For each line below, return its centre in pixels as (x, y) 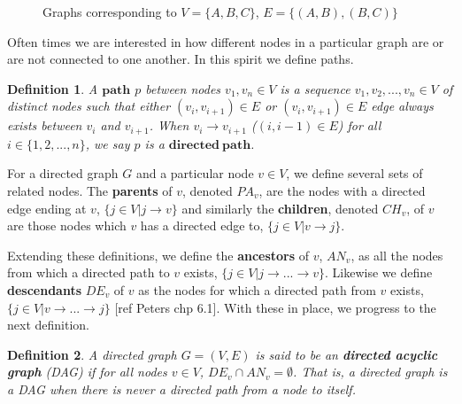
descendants (45, 289)
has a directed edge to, (202, 225)
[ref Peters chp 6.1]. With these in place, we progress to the (275, 307)
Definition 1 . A (53, 88)
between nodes (183, 88)
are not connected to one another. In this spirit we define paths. (181, 59)
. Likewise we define (379, 272)
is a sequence (315, 88)
